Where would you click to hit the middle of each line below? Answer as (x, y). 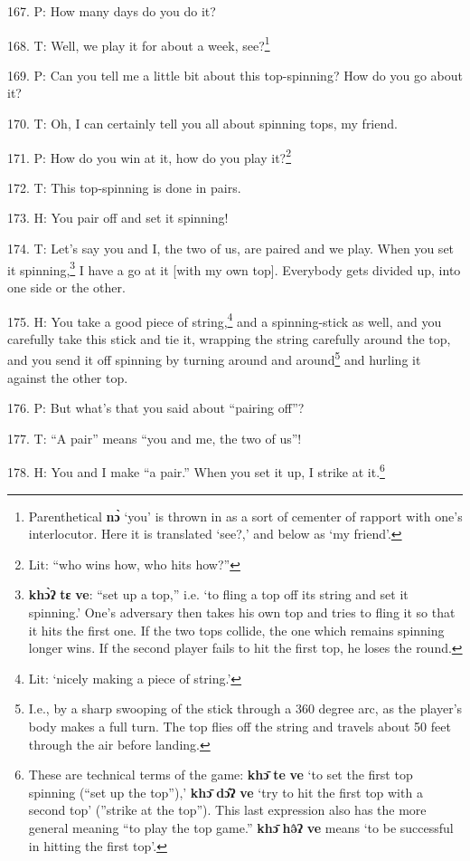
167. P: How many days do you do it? (112, 11)
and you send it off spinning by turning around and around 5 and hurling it (214, 358)
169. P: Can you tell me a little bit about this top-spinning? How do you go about (235, 75)
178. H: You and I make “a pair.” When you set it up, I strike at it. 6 (196, 471)
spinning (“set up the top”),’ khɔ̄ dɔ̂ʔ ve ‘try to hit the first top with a (226, 792)
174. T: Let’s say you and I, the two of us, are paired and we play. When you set (231, 249)
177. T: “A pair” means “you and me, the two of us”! (155, 438)
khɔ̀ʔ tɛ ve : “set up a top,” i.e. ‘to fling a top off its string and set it (218, 594)
